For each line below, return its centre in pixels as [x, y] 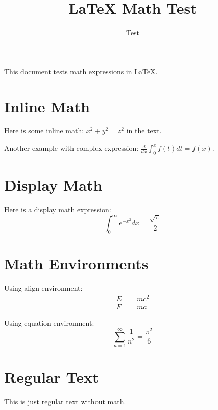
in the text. [144, 131]
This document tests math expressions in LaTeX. [81, 71]
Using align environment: [43, 288]
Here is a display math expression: [58, 209]
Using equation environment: [49, 322]
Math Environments [76, 264]
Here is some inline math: [44, 131]
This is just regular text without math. [65, 402]
